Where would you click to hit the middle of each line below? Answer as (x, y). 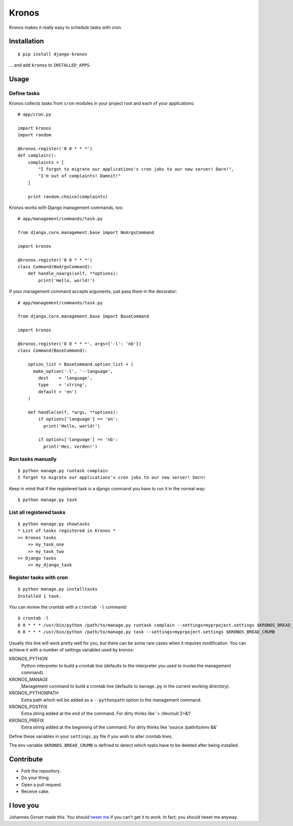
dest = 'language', (65, 378)
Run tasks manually (33, 459)
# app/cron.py (34, 114)
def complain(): (37, 156)
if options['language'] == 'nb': (78, 440)
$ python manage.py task (47, 500)
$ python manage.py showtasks (54, 524)
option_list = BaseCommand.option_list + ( (81, 364)
